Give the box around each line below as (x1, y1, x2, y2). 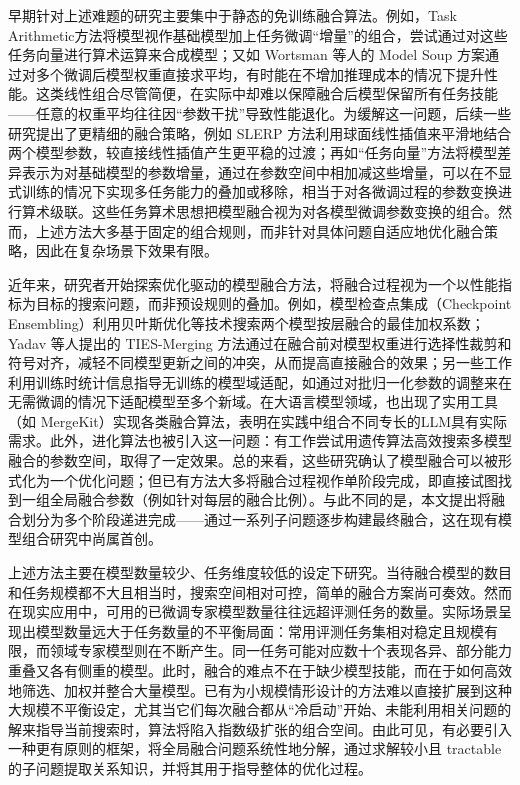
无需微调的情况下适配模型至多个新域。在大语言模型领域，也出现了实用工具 (8, 391, 498, 412)
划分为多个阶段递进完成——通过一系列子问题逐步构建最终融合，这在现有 (21, 508, 498, 529)
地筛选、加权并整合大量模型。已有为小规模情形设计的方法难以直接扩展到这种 (8, 679, 512, 700)
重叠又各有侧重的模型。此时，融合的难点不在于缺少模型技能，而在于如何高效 (8, 660, 512, 680)
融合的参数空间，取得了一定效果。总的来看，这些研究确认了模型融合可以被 (8, 450, 498, 471)
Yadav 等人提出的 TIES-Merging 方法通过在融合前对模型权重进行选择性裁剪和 (8, 332, 512, 353)
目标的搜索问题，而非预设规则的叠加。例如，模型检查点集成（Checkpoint (35, 293, 512, 314)
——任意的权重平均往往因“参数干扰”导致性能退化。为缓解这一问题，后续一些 (8, 102, 512, 123)
